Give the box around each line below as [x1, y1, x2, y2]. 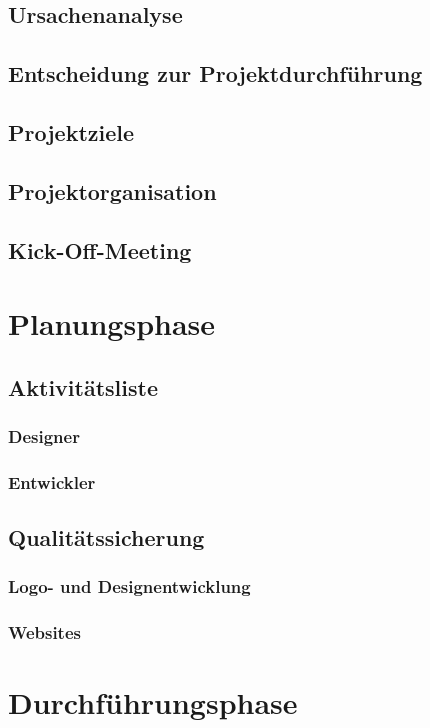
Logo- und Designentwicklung [8, 574, 251, 599]
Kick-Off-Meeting [8, 234, 192, 265]
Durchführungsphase [8, 682, 298, 723]
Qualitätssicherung [8, 522, 205, 553]
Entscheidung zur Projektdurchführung [8, 58, 423, 89]
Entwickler [8, 469, 96, 494]
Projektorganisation [8, 175, 217, 206]
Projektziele [8, 116, 135, 147]
